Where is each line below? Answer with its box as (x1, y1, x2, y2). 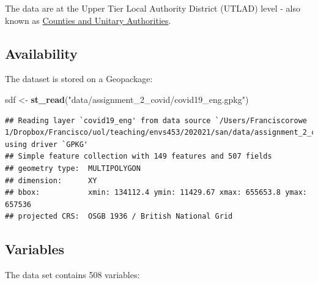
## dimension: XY (5, 176, 97, 185)
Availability (5, 43, 78, 62)
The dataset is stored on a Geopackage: (5, 72, 153, 85)
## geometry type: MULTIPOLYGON (5, 164, 141, 173)
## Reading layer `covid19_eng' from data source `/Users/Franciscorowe (5, 116, 307, 125)
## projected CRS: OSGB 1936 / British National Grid (5, 212, 233, 221)
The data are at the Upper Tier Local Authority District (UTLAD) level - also (5, 2, 300, 14)
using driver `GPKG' (5, 140, 89, 149)
